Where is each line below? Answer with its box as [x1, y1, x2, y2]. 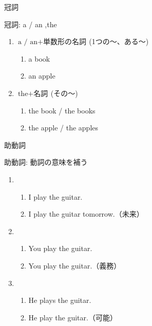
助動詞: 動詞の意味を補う [4, 157, 88, 167]
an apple [28, 70, 55, 81]
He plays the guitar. [28, 295, 91, 305]
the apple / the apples [28, 122, 99, 133]
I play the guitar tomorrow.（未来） [28, 208, 144, 219]
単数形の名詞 [43, 39, 86, 46]
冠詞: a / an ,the [4, 18, 57, 29]
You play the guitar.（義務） [28, 260, 121, 271]
